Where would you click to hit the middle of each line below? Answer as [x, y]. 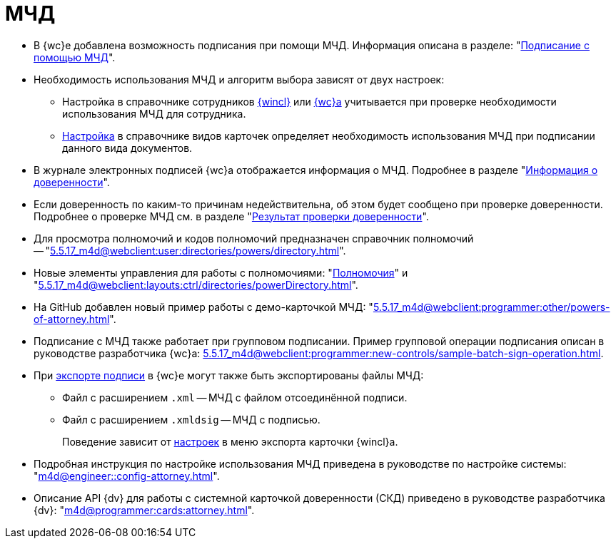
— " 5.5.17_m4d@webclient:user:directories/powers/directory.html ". [190, 250]
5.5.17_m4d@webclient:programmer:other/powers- [491, 307]
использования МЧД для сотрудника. [154, 113]
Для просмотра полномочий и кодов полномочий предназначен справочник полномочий [254, 238]
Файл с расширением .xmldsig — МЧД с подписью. [191, 419]
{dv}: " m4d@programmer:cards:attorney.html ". [144, 510]
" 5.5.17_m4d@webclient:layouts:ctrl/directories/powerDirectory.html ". [196, 284]
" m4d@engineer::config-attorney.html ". [127, 476]
